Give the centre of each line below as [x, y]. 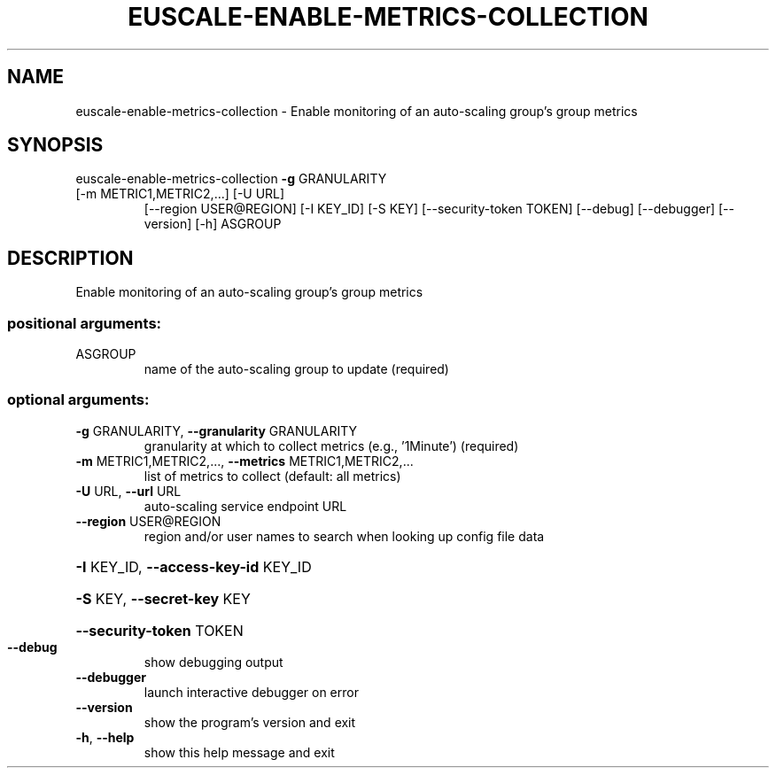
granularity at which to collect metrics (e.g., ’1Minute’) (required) [331, 446]
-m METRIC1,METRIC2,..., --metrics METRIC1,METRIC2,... [244, 461]
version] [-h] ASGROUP [213, 224]
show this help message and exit [239, 752]
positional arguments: [85, 323]
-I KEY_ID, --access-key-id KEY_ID [194, 566]
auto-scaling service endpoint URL [245, 506]
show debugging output [213, 662]
